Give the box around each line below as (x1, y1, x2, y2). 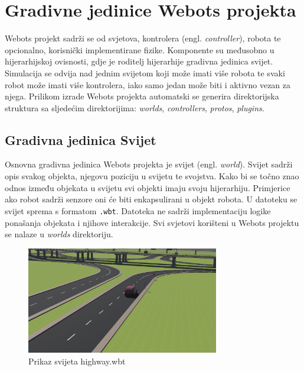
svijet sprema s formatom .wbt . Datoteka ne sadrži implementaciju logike (5, 204, 271, 217)
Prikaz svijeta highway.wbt (28, 354, 126, 367)
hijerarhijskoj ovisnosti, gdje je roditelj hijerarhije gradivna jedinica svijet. (5, 55, 273, 67)
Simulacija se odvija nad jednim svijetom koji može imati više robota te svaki (5, 66, 285, 79)
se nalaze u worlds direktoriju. (5, 228, 113, 240)
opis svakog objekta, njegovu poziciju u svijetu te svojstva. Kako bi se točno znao (5, 170, 299, 182)
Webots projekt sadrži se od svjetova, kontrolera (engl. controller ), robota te (5, 32, 281, 44)
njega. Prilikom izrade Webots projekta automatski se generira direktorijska (5, 90, 279, 102)
